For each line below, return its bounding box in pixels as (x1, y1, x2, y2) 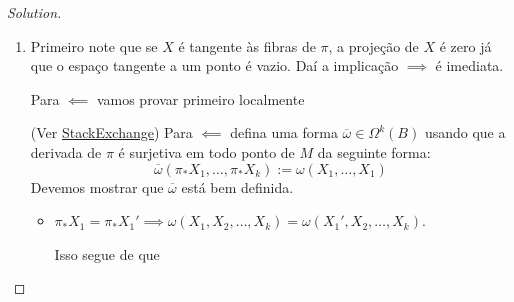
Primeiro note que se (30, 35, 158, 56)
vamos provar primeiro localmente (96, 88, 305, 109)
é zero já (439, 35, 492, 56)
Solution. (7, 2, 62, 22)
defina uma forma (230, 122, 338, 143)
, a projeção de (328, 35, 419, 56)
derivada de (30, 141, 102, 162)
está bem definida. (181, 176, 294, 197)
